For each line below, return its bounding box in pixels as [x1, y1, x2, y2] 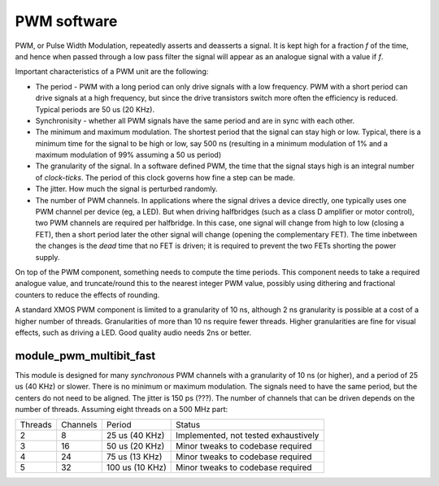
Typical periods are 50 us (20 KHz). [35, 104, 154, 114]
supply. [35, 252, 60, 262]
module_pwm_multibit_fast [15, 349, 156, 362]
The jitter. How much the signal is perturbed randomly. [35, 184, 219, 194]
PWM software [15, 12, 118, 30]
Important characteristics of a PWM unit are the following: [15, 67, 209, 76]
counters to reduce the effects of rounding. [15, 289, 160, 300]
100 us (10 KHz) [106, 462, 167, 473]
